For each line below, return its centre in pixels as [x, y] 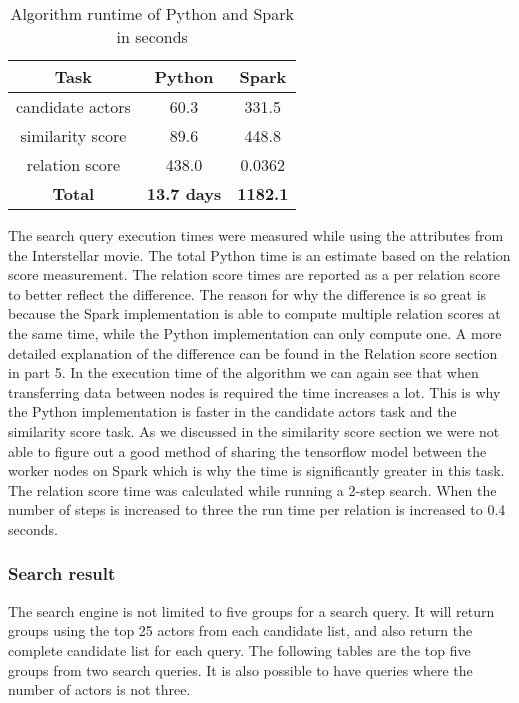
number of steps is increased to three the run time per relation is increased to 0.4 [257, 509]
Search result [62, 573]
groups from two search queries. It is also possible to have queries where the [240, 669]
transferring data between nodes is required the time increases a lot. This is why [254, 391]
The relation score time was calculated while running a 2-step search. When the [252, 489]
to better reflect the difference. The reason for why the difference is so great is [247, 293]
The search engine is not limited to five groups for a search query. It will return [251, 610]
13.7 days [184, 193]
